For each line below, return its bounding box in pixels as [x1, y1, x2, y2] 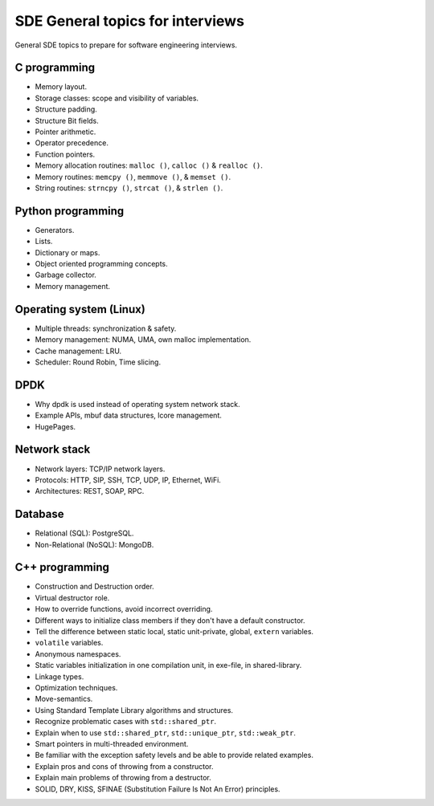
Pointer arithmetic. [35, 127, 96, 136]
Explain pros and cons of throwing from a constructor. [35, 761, 214, 771]
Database [14, 507, 64, 521]
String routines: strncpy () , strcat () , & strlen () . [35, 183, 223, 193]
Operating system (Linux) [14, 302, 146, 316]
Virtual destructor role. [35, 592, 110, 602]
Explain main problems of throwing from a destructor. [35, 773, 212, 783]
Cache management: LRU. [35, 346, 122, 356]
